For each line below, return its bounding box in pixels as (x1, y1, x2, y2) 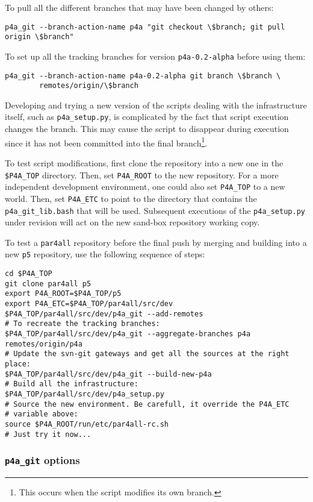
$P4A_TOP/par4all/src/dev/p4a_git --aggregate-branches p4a (5, 330, 251, 339)
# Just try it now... (5, 430, 91, 439)
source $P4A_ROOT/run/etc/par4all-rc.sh (5, 419, 169, 428)
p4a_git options (5, 453, 80, 468)
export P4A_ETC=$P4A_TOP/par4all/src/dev (5, 300, 173, 309)
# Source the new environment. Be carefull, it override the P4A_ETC (5, 400, 290, 409)
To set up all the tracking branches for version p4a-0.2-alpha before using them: (5, 49, 306, 62)
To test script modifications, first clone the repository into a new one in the (5, 156, 284, 169)
